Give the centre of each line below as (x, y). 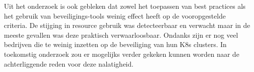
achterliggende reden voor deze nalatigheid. (69, 63)
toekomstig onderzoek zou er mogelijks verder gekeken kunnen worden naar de (122, 54)
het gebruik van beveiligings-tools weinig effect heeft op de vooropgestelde (115, 15)
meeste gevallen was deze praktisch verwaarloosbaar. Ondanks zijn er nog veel (121, 35)
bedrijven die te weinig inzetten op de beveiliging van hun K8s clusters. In (115, 44)
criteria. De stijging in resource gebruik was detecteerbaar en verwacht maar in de (127, 25)
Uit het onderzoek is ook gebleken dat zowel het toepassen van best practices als (125, 6)
